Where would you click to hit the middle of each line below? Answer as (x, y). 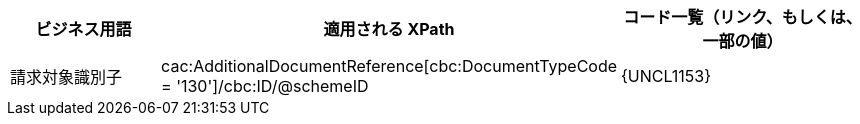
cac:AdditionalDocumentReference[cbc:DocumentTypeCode (389, 66)
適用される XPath (389, 29)
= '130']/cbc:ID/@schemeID (265, 86)
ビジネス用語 (83, 29)
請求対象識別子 (66, 77)
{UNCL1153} (666, 76)
